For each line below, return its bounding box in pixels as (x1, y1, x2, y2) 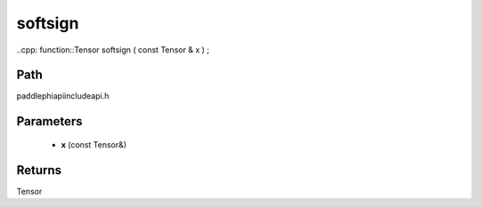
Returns (16, 163, 62, 178)
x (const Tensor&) (61, 139, 127, 150)
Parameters (16, 114, 83, 129)
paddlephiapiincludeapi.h (16, 91, 110, 101)
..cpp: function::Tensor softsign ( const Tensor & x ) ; (16, 44, 209, 55)
